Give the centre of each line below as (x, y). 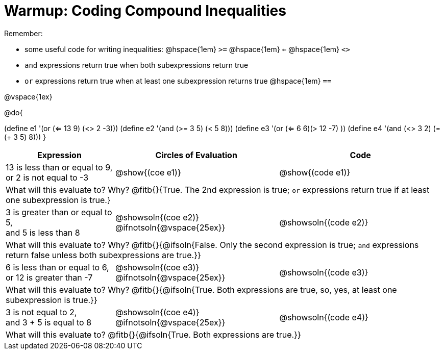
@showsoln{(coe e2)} (157, 217)
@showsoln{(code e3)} (324, 272)
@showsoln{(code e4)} (324, 317)
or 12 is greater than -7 (49, 277)
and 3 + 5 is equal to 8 (49, 322)
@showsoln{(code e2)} (324, 222)
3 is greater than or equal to (59, 212)
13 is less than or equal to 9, (59, 167)
